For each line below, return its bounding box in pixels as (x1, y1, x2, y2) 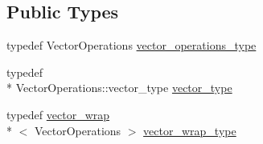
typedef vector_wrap (6, 106, 110, 122)
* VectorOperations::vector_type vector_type (6, 79, 232, 96)
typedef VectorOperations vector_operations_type (6, 37, 257, 54)
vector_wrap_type (143, 122, 236, 138)
